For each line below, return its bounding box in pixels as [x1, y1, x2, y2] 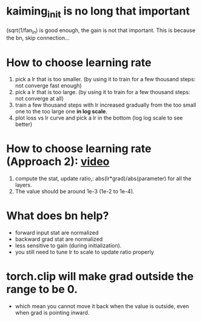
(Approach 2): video [6, 155, 110, 169]
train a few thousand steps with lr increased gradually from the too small [15, 101, 196, 109]
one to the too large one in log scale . [15, 108, 108, 115]
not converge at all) [15, 95, 64, 102]
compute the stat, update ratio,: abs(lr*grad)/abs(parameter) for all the [15, 175, 192, 183]
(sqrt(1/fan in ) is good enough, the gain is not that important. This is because [6, 26, 196, 35]
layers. [15, 181, 32, 189]
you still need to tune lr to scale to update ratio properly [15, 249, 155, 256]
